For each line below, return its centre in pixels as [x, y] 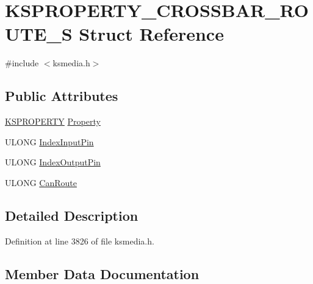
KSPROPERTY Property [53, 121]
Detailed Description [72, 215]
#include [22, 63]
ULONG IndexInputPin [49, 141]
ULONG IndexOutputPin [53, 162]
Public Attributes [62, 96]
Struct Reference [151, 34]
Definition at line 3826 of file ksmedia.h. [80, 241]
